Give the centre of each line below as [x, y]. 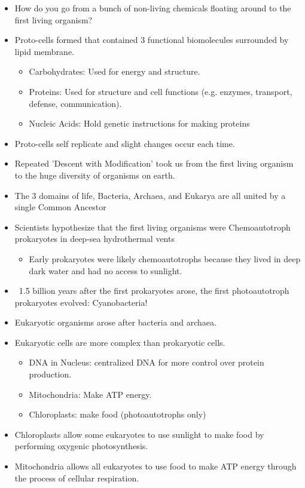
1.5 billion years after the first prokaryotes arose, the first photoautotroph [154, 291]
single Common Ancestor [60, 207]
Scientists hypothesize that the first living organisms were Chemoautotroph [152, 227]
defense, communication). [75, 103]
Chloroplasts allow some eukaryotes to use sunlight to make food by [139, 434]
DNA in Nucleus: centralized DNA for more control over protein [147, 362]
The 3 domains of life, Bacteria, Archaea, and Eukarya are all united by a [150, 195]
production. [50, 374]
